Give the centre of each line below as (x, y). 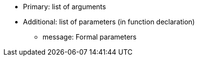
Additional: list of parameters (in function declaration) (109, 22)
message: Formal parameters (90, 37)
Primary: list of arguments (65, 7)
